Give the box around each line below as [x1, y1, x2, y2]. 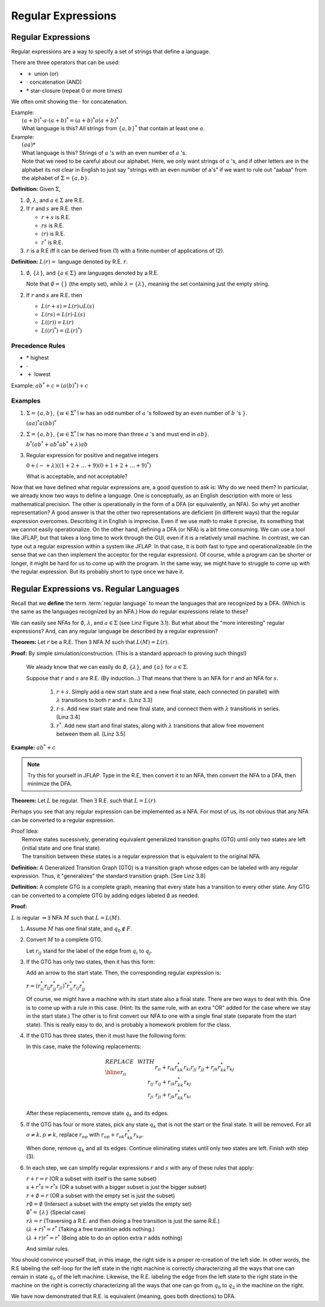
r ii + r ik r [154, 1064, 178, 1072]
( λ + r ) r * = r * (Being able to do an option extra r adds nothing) [26, 1233, 183, 1241]
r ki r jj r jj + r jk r [184, 1064, 221, 1072]
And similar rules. [26, 1245, 69, 1253]
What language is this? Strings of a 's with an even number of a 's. [22, 149, 187, 156]
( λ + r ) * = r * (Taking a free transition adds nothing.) [26, 1225, 155, 1233]
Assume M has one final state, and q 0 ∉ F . [26, 925, 132, 933]
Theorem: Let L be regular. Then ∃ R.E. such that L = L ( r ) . [11, 797, 157, 804]
